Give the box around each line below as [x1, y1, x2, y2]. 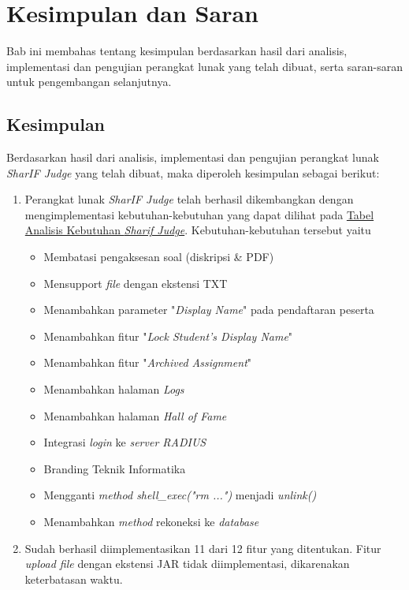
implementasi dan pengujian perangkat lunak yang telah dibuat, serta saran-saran [6, 58, 403, 74]
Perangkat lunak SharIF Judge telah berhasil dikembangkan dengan [24, 191, 354, 207]
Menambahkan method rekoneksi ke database [43, 513, 259, 530]
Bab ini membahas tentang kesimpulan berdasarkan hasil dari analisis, [6, 43, 348, 59]
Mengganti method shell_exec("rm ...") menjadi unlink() [43, 487, 317, 503]
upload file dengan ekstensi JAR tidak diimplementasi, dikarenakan [24, 555, 350, 572]
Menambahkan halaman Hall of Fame [43, 407, 227, 424]
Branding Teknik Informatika [43, 460, 186, 476]
